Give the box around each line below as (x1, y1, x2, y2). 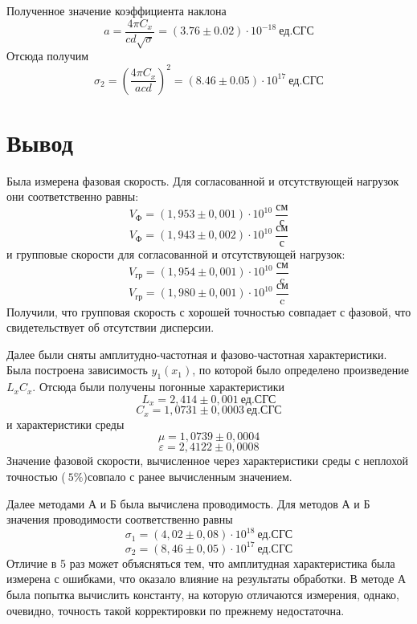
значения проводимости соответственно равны (6, 511, 233, 528)
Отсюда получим (6, 47, 89, 64)
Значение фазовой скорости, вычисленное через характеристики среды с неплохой (6, 452, 409, 469)
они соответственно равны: (6, 188, 139, 205)
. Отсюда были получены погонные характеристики (32, 378, 284, 395)
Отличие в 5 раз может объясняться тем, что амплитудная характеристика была (6, 554, 395, 571)
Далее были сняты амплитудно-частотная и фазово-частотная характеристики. (6, 345, 387, 362)
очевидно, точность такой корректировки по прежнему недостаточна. (6, 602, 345, 618)
